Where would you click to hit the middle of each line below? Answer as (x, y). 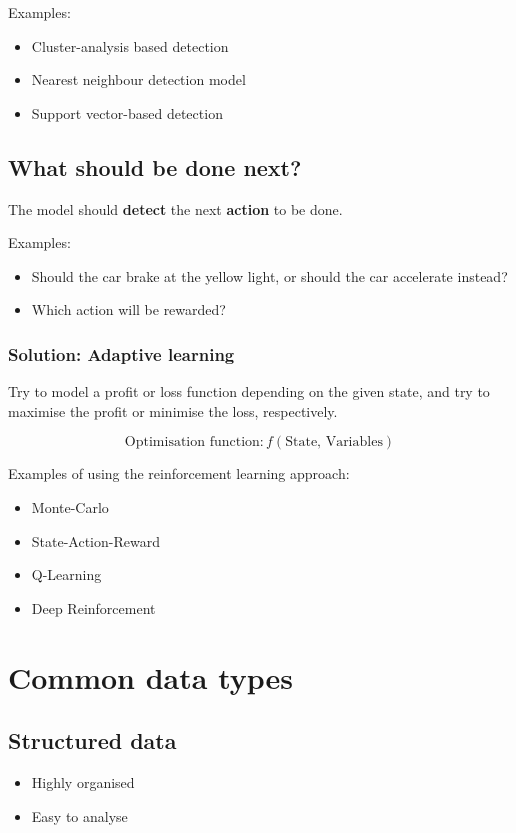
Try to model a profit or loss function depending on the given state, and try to (249, 391)
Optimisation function (192, 442)
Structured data (92, 740)
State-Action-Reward (95, 540)
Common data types (151, 676)
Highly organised (83, 781)
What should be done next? (155, 166)
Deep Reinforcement (93, 607)
